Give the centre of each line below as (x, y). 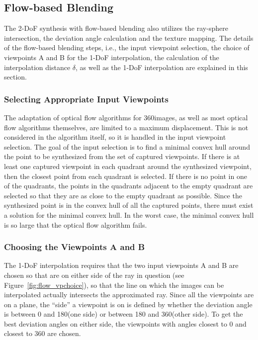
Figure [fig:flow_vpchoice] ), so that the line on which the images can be (114, 285)
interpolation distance (37, 67)
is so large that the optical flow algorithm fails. (76, 224)
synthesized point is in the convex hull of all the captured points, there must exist (129, 205)
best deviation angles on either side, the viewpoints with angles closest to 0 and (125, 323)
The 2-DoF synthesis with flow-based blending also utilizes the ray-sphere (116, 28)
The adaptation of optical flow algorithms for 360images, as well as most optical (126, 117)
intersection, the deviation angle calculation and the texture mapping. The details (129, 38)
